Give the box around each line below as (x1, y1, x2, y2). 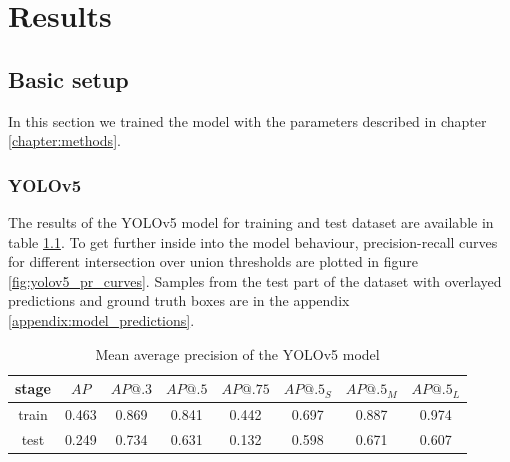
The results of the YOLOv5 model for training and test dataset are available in (8, 211, 494, 232)
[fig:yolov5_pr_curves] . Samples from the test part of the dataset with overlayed (8, 270, 502, 291)
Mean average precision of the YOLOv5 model (95, 343, 380, 364)
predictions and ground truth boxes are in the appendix (8, 290, 350, 311)
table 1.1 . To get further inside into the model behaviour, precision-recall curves (8, 231, 498, 252)
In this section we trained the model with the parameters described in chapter (8, 110, 487, 131)
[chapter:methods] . (8, 130, 121, 151)
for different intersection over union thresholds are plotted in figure (8, 251, 419, 272)
